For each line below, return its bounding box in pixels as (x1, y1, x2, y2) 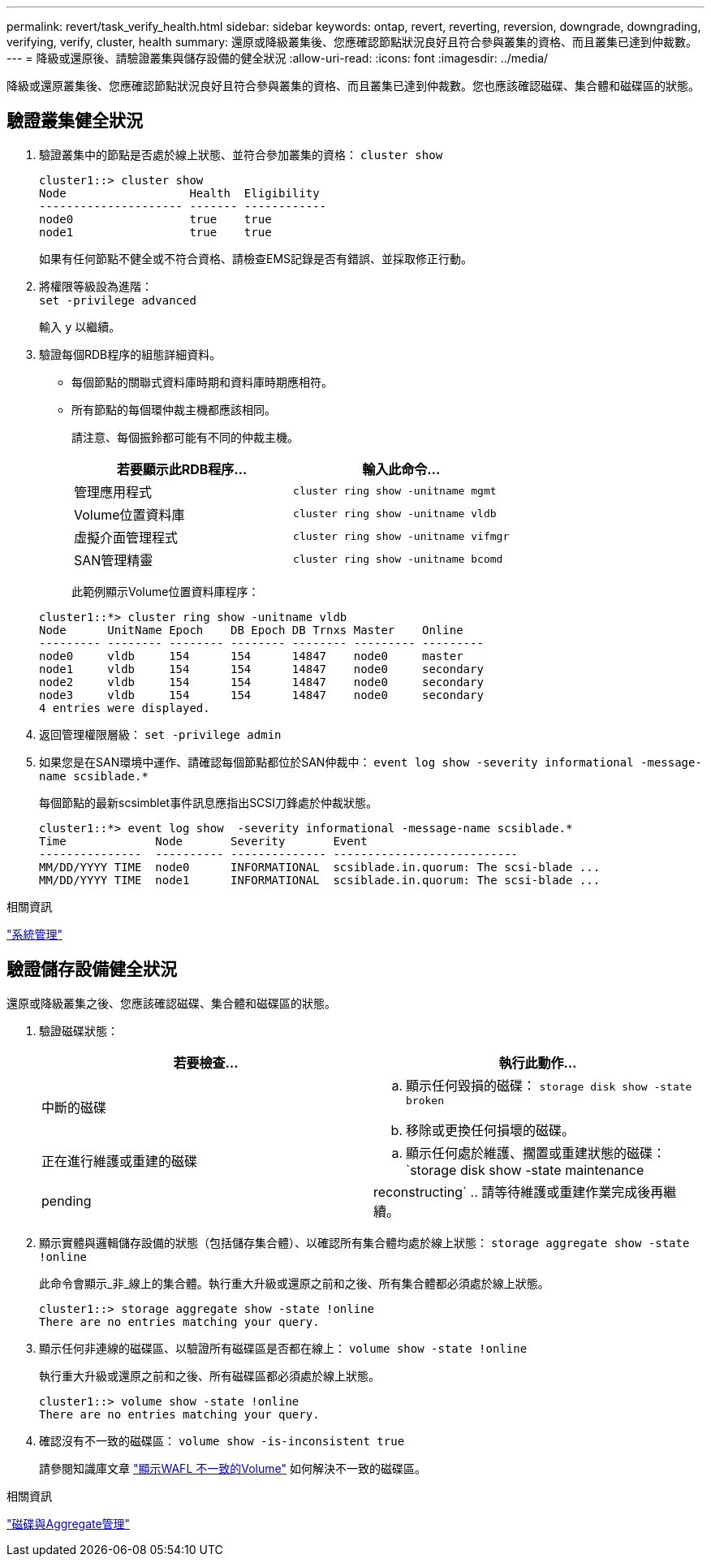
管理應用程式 (74, 483, 153, 500)
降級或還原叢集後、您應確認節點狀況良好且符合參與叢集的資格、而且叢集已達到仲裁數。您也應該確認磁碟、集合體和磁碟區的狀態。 (6, 79, 700, 93)
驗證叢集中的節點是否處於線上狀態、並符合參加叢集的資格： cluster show (39, 147, 443, 162)
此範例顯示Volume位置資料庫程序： (71, 584, 260, 598)
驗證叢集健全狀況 (6, 110, 143, 132)
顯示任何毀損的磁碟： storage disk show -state (406, 1077, 692, 1094)
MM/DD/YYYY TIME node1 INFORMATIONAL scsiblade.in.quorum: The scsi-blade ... (39, 873, 601, 887)
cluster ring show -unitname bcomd (293, 553, 503, 566)
